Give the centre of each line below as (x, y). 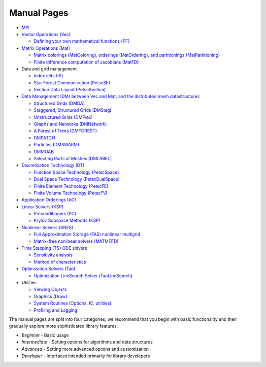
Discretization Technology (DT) (53, 166)
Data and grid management (49, 68)
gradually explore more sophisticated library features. (64, 326)
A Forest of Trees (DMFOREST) (65, 131)
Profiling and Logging (55, 310)
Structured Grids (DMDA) (59, 103)
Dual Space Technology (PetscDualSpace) (77, 179)
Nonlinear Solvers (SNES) (47, 227)
